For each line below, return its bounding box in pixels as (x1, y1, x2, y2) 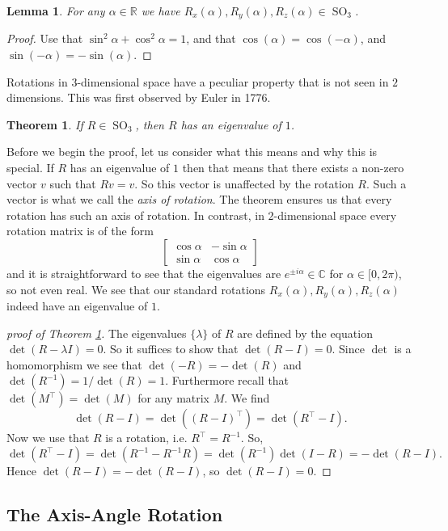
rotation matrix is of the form (6, 222, 154, 239)
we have (141, 2, 180, 19)
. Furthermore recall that (165, 372, 290, 389)
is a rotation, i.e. (105, 429, 188, 446)
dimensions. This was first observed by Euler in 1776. (6, 89, 271, 106)
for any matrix (137, 390, 210, 407)
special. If (6, 159, 54, 176)
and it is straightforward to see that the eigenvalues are (6, 264, 281, 281)
